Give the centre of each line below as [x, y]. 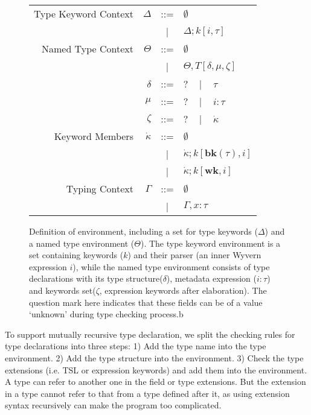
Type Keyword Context [84, 14]
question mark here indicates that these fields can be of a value [146, 302]
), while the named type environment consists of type [171, 266]
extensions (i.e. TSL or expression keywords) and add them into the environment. [156, 369]
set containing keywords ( [76, 255]
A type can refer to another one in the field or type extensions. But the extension [155, 382]
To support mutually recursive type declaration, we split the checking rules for [150, 334]
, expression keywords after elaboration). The [183, 290]
